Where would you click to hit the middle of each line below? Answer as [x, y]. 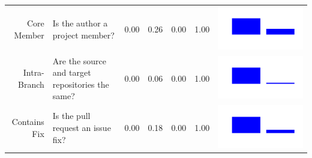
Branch [31, 84]
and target [72, 72]
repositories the [81, 84]
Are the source [79, 60]
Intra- [34, 72]
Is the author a [80, 23]
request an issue [82, 128]
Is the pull [71, 116]
